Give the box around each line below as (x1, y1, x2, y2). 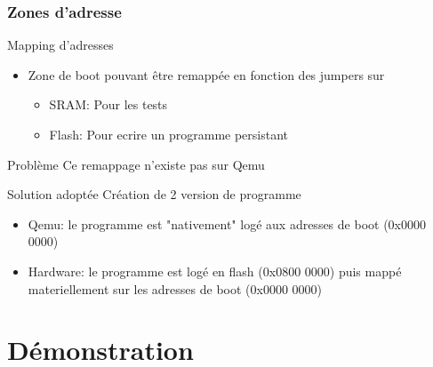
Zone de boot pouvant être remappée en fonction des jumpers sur (28, 65, 385, 84)
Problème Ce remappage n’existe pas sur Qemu (7, 155, 265, 173)
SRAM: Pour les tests (49, 95, 168, 114)
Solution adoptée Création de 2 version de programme (7, 185, 301, 203)
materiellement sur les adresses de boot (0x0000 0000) (28, 279, 323, 298)
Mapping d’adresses (7, 36, 114, 54)
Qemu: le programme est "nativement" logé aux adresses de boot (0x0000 (28, 214, 426, 233)
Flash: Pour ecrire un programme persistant (49, 125, 289, 143)
